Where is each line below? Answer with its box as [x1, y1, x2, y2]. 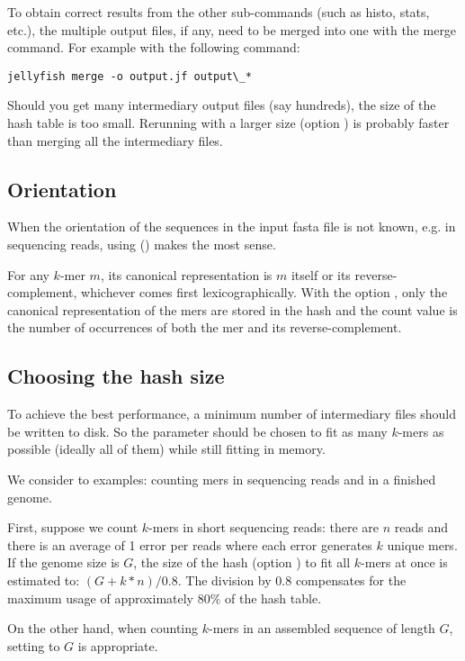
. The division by [177, 570, 272, 589]
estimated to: [7, 570, 80, 589]
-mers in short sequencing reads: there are [148, 518, 380, 537]
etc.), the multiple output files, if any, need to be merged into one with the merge [7, 20, 457, 39]
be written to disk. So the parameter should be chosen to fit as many [7, 421, 388, 440]
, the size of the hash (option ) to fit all [133, 553, 351, 572]
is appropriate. [77, 636, 158, 655]
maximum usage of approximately [7, 588, 194, 607]
